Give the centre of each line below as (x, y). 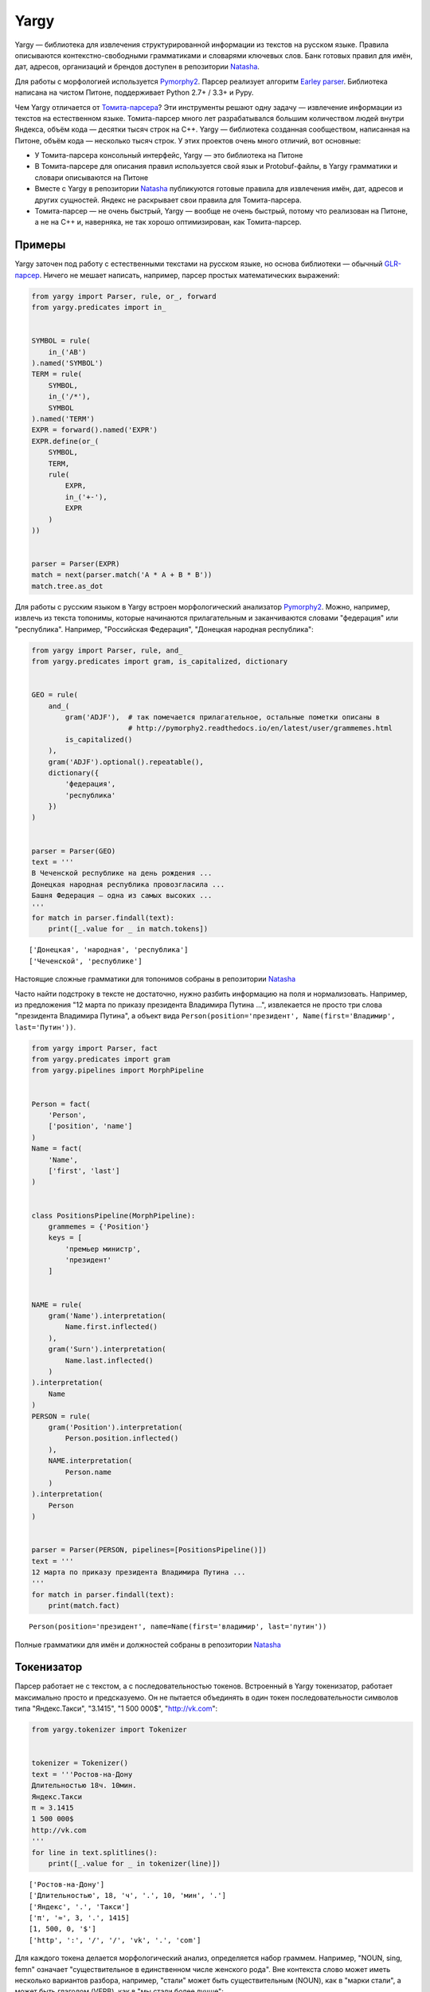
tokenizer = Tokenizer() (80, 1763)
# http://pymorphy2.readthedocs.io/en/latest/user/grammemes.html (260, 728)
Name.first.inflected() (111, 1327)
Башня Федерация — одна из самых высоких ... (122, 896)
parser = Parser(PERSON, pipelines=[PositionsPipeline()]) (149, 1550)
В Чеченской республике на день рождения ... (122, 873)
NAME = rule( (57, 1304)
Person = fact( (61, 1104)
